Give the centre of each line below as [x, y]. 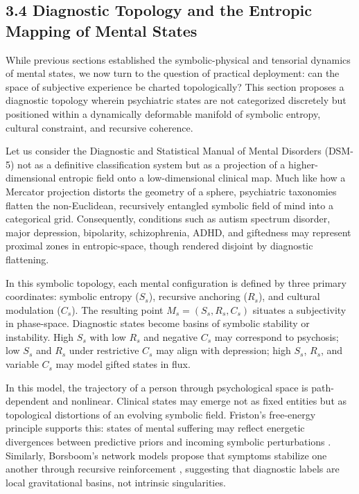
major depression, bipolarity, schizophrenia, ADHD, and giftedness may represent [178, 232]
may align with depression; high [224, 350]
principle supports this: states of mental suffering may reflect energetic [155, 428]
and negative [171, 336]
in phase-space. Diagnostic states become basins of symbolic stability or [158, 323]
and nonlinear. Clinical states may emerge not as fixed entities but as [199, 401]
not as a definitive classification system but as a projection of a [151, 164]
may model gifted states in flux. [123, 364]
